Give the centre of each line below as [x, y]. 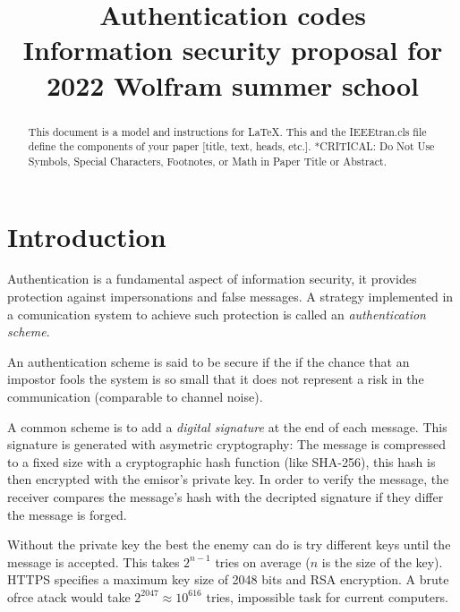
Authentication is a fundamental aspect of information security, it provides [212, 279]
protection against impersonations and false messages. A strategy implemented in [230, 297]
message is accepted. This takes [94, 561]
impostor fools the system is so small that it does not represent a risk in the [216, 379]
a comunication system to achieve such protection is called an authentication [217, 314]
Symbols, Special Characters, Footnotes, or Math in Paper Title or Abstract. [207, 161]
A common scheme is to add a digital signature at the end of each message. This [227, 426]
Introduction [87, 236]
